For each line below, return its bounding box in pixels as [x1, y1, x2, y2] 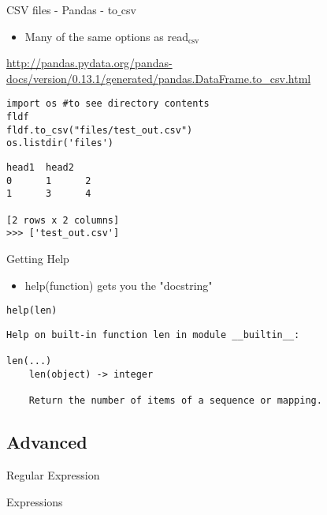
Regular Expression [6, 466, 100, 483]
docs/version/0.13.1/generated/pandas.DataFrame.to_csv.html [6, 70, 311, 86]
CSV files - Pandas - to [6, 2, 118, 17]
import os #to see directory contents [6, 98, 210, 110]
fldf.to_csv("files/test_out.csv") [6, 124, 193, 136]
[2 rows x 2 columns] [6, 214, 120, 226]
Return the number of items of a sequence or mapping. [28, 395, 322, 407]
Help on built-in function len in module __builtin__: [6, 329, 300, 340]
